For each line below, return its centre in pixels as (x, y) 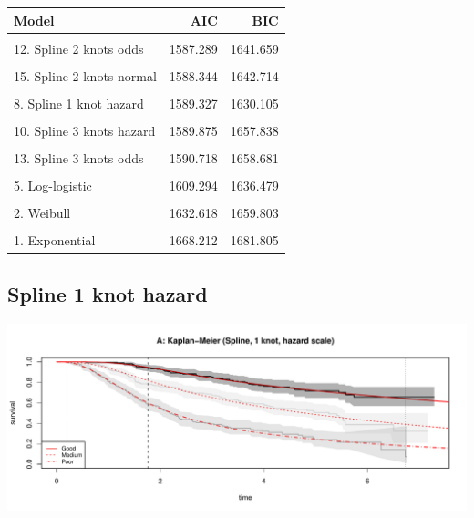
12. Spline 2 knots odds (79, 48)
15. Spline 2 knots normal (85, 75)
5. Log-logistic (53, 186)
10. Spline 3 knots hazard (85, 130)
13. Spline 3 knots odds (79, 157)
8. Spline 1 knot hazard (79, 103)
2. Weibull (42, 213)
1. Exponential (55, 240)
